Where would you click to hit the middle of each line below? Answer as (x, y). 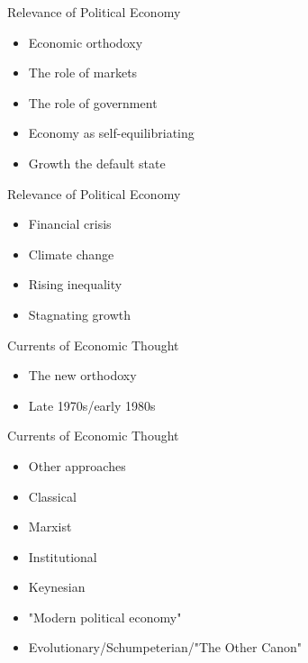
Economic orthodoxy (86, 42)
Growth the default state (97, 163)
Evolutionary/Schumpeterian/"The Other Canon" (165, 647)
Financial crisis (70, 224)
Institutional (63, 556)
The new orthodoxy (82, 375)
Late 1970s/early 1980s (92, 405)
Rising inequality (75, 284)
